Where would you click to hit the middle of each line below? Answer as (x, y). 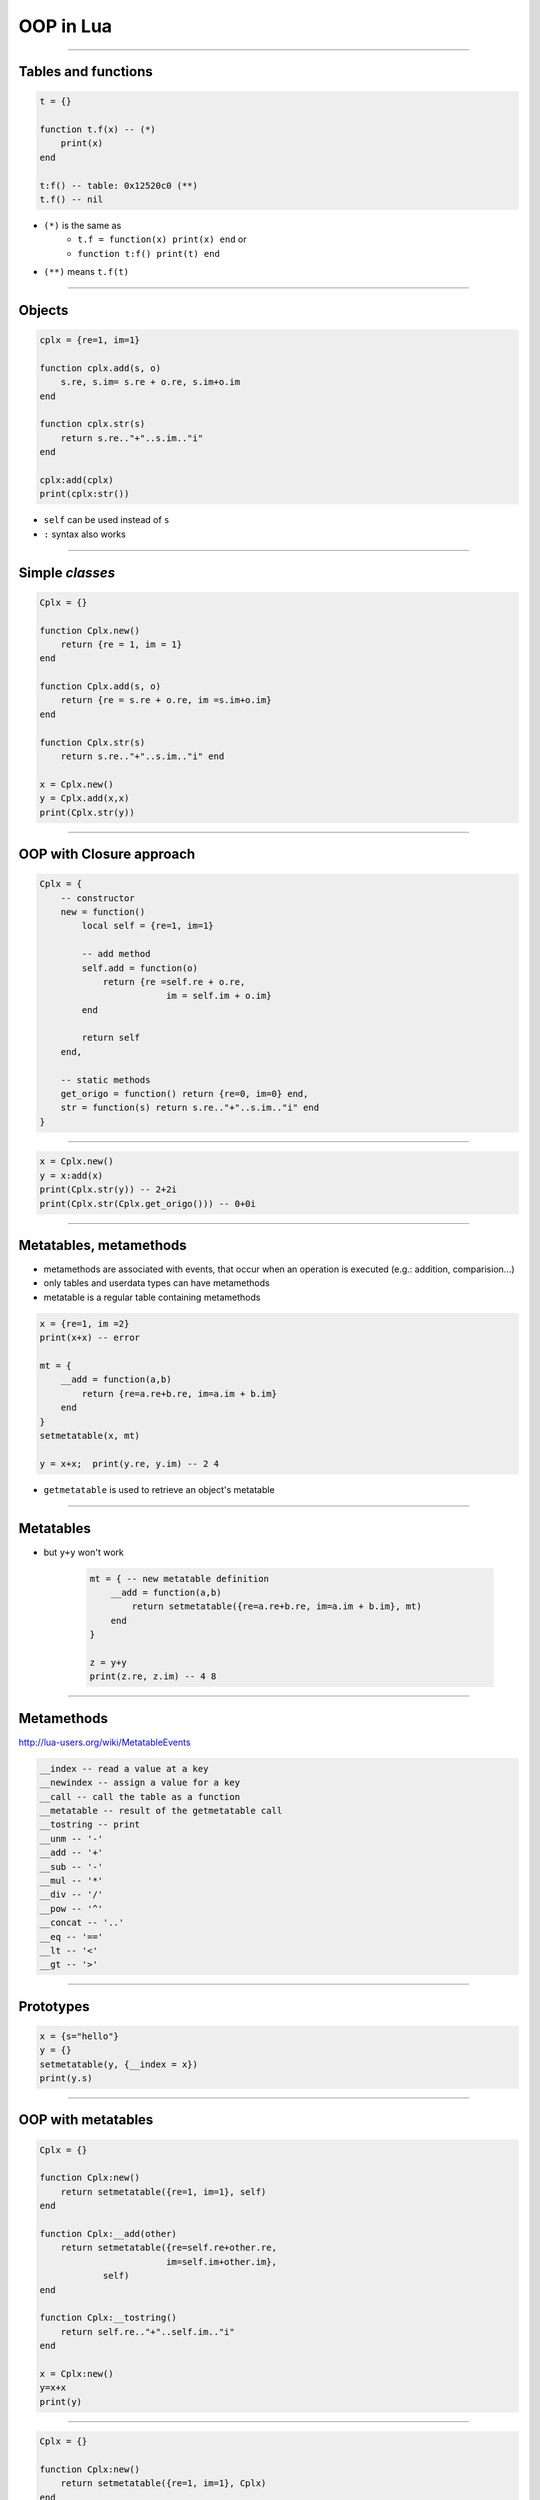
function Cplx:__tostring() (108, 2318)
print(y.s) (66, 2078)
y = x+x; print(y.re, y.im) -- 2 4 (129, 1463)
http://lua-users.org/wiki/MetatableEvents (104, 1742)
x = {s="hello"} (79, 2036)
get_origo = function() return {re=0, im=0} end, (184, 1094)
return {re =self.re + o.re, (174, 981)
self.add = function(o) (140, 968)
